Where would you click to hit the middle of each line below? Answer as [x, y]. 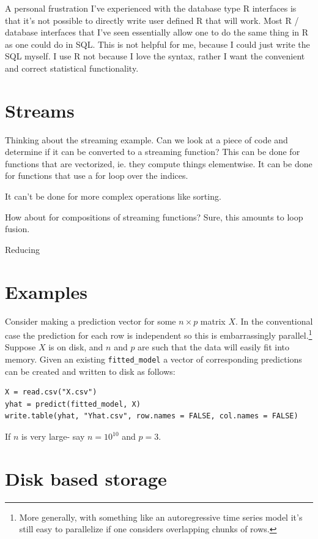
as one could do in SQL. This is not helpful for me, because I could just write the [157, 44]
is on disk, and [76, 347]
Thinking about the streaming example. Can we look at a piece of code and [146, 139]
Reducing [22, 249]
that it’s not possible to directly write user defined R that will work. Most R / [152, 20]
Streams [40, 110]
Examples [46, 291]
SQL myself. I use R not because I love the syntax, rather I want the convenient [155, 56]
